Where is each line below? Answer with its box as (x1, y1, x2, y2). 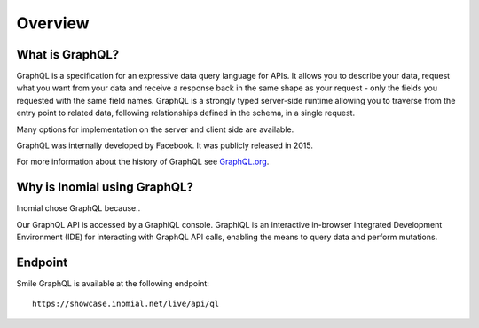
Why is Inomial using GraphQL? (16, 180, 194, 195)
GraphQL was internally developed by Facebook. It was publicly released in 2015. (16, 140, 314, 151)
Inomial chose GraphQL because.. (16, 203, 141, 214)
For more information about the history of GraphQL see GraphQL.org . (16, 156, 270, 168)
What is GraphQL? (16, 47, 120, 62)
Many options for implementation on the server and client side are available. (16, 124, 294, 135)
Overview (16, 13, 90, 33)
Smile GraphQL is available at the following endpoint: (16, 278, 210, 288)
